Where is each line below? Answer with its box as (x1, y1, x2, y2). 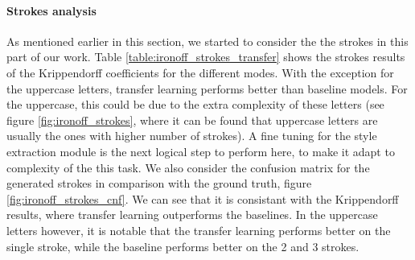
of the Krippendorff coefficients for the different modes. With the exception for (6, 64, 394, 80)
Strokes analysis (6, 2, 97, 19)
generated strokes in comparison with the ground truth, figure (6, 175, 312, 192)
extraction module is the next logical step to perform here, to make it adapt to (6, 142, 395, 159)
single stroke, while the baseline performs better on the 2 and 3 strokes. (6, 237, 360, 254)
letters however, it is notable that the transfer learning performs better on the (6, 221, 391, 238)
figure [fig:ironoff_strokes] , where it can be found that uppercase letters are (6, 111, 378, 128)
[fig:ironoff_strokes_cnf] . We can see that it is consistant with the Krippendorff (6, 190, 399, 207)
